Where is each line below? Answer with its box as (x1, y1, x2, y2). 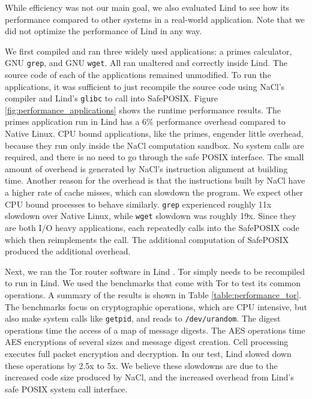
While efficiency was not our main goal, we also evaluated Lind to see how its (5, 1, 290, 13)
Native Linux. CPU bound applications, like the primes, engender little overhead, (5, 127, 304, 140)
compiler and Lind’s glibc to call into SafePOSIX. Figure (5, 92, 218, 104)
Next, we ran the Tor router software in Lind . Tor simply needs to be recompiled (5, 265, 305, 277)
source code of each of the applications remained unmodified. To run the (5, 68, 271, 81)
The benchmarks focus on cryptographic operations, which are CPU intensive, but (5, 300, 307, 313)
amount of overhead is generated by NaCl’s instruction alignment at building (5, 162, 288, 175)
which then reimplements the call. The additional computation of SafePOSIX (5, 233, 289, 245)
